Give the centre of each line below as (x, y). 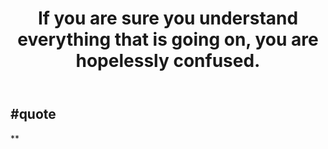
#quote (33, 114)
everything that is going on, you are (168, 39)
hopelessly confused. (168, 61)
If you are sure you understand (168, 18)
